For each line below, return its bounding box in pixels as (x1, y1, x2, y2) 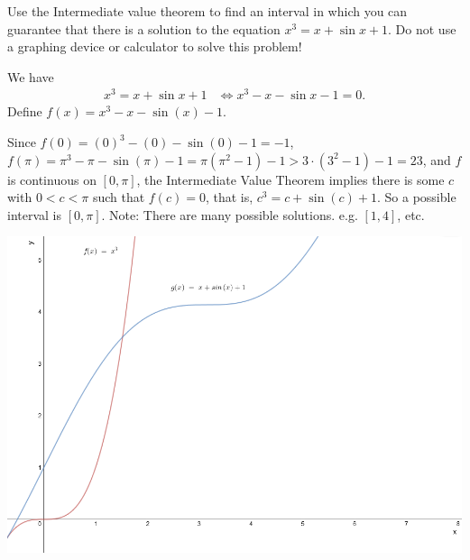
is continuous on (7, 170, 97, 188)
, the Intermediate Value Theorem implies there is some (136, 170, 445, 188)
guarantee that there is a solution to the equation (7, 19, 281, 38)
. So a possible (376, 188, 456, 207)
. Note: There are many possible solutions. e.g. (101, 205, 358, 224)
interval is (7, 205, 62, 224)
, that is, (205, 188, 253, 207)
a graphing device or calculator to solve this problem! (7, 37, 302, 56)
